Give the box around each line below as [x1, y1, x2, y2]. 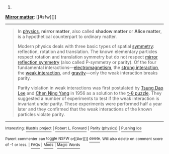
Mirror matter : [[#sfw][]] [5, 14, 57, 19]
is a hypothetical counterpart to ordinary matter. [17, 33, 117, 39]
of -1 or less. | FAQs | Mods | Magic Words [5, 142, 80, 147]
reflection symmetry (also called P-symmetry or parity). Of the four [17, 59, 157, 65]
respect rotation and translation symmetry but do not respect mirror [17, 54, 158, 59]
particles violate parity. [17, 111, 65, 117]
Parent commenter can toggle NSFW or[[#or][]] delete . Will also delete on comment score [5, 136, 163, 141]
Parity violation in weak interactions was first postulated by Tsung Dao [17, 85, 163, 90]
